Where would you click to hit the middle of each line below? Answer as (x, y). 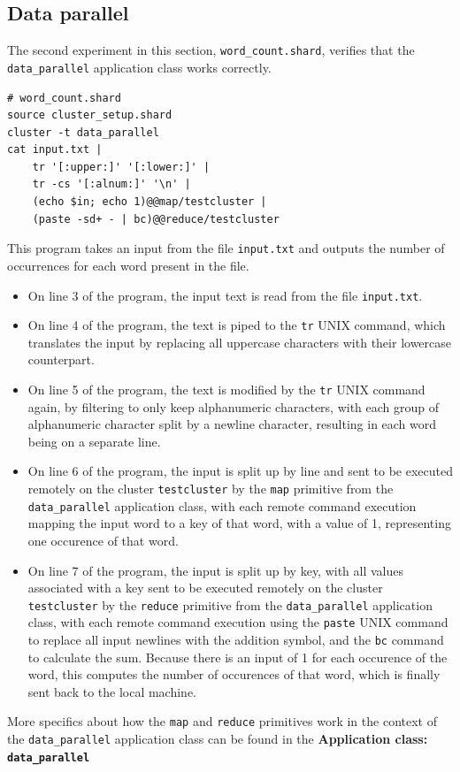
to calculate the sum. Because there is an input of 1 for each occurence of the (238, 657)
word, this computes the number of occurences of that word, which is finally (234, 674)
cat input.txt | (55, 150)
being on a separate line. (94, 441)
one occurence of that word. (103, 540)
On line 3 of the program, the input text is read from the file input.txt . (225, 295)
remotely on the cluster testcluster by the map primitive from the (211, 489)
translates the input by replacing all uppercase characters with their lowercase (239, 342)
